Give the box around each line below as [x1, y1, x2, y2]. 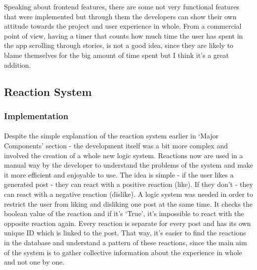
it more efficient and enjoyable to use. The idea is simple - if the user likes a [4, 169, 234, 180]
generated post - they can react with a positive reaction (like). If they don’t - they [4, 179, 253, 189]
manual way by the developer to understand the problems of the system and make [4, 160, 254, 170]
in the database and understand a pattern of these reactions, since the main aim [4, 237, 247, 247]
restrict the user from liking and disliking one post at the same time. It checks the [4, 198, 253, 209]
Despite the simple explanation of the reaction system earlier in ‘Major [4, 131, 219, 141]
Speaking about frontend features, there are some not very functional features [4, 1, 240, 11]
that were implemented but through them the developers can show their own [4, 11, 237, 21]
